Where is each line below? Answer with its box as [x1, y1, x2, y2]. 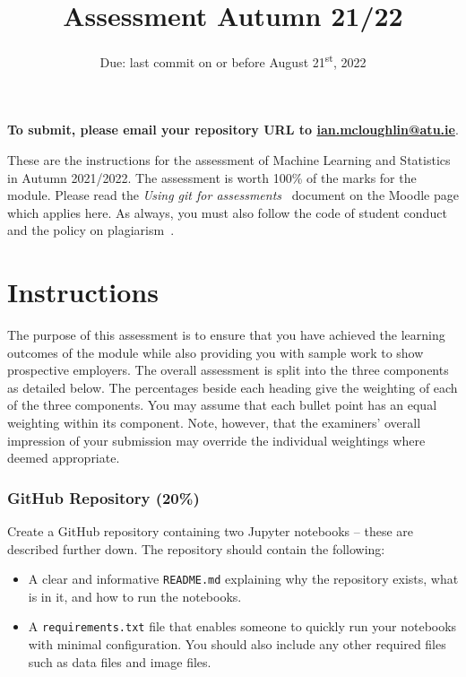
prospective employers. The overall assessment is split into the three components [7, 360, 449, 379]
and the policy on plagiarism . [7, 221, 175, 239]
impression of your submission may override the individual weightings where [7, 430, 426, 449]
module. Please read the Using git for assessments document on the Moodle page [7, 186, 459, 204]
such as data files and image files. [28, 652, 211, 671]
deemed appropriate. [7, 448, 120, 467]
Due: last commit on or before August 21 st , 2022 [99, 50, 367, 71]
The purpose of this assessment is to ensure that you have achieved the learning [7, 325, 445, 344]
